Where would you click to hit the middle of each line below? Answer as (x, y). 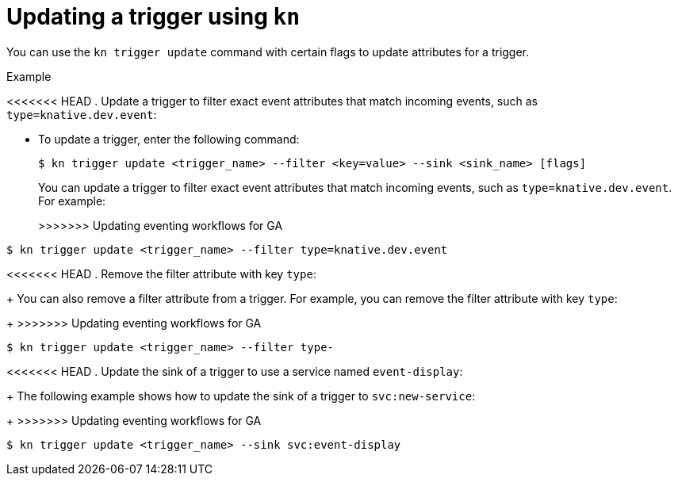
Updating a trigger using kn (153, 17)
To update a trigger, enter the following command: (169, 139)
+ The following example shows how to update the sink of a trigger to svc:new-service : (241, 396)
